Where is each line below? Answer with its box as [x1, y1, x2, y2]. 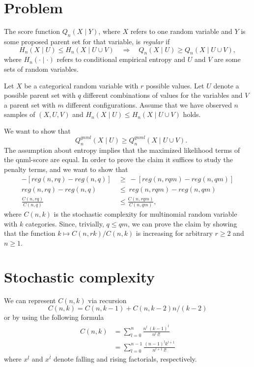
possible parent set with [4, 90, 76, 100]
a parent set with [4, 99, 56, 110]
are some [214, 54, 241, 64]
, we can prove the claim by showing [128, 218, 237, 228]
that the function [4, 228, 56, 238]
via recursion [88, 295, 127, 305]
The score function [4, 26, 60, 36]
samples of [4, 109, 35, 119]
